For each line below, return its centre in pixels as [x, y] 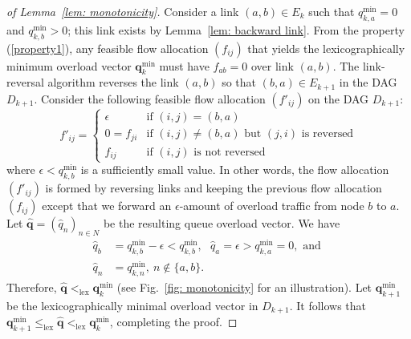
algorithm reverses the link [113, 82]
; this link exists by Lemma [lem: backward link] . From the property [236, 29]
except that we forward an [107, 206]
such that [332, 11]
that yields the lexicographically [326, 48]
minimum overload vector [69, 65]
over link [272, 65]
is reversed [328, 134]
